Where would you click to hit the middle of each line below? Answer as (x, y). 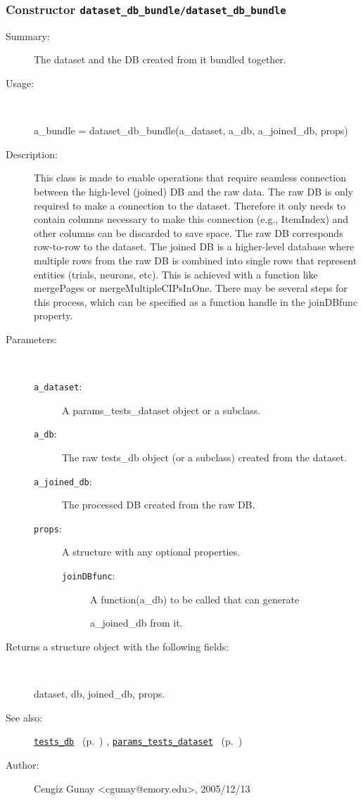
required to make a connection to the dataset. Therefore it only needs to (190, 205)
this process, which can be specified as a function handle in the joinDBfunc (196, 301)
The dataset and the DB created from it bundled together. (160, 59)
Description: (32, 154)
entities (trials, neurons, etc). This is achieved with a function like (176, 274)
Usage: (20, 83)
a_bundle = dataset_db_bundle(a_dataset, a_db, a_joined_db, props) (191, 130)
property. (53, 315)
